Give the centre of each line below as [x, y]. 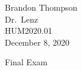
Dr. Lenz [22, 19]
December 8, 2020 [37, 42]
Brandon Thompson [41, 7]
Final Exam [26, 62]
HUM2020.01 [29, 31]
